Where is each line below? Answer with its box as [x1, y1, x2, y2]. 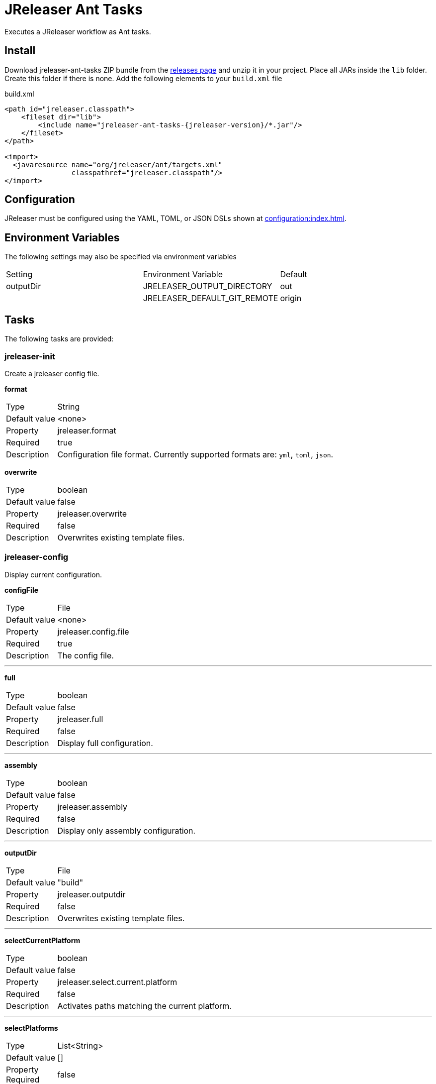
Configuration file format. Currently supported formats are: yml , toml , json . [57, 449, 334, 459]
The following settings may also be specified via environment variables [4, 252, 237, 261]
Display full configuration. [57, 738, 153, 748]
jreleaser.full [57, 714, 103, 724]
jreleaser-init [4, 351, 55, 361]
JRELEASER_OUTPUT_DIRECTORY [143, 281, 272, 292]
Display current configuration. [4, 570, 102, 579]
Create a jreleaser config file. [4, 369, 99, 378]
